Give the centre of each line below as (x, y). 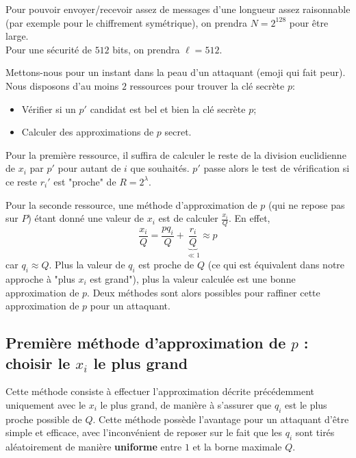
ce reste (21, 181)
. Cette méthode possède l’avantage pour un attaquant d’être (221, 419)
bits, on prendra (146, 49)
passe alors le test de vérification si (277, 168)
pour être (309, 22)
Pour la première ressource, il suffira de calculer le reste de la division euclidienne (176, 154)
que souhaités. (160, 168)
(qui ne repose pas (307, 204)
